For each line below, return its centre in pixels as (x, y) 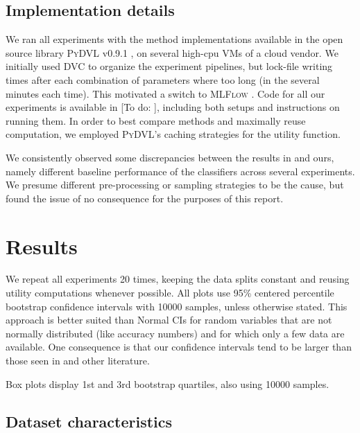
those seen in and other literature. (78, 361)
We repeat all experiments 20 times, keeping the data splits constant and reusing (178, 279)
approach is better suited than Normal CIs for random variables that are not (169, 320)
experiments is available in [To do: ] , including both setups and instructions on (173, 107)
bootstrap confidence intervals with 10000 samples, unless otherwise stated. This (177, 306)
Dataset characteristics (89, 421)
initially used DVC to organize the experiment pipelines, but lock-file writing (169, 66)
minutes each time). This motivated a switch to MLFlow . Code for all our (165, 93)
